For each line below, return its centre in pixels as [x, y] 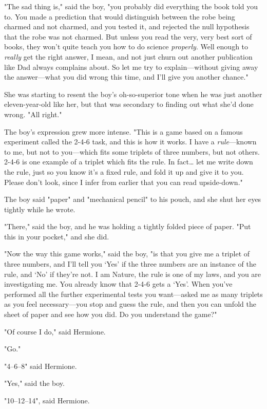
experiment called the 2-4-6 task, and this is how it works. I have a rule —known [130, 142]
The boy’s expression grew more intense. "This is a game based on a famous [123, 131]
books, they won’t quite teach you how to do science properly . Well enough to [126, 47]
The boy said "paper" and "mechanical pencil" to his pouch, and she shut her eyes [133, 199]
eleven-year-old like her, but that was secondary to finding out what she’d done [129, 104]
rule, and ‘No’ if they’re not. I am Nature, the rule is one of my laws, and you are [133, 274]
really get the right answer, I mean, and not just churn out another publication [128, 56]
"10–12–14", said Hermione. [47, 400]
